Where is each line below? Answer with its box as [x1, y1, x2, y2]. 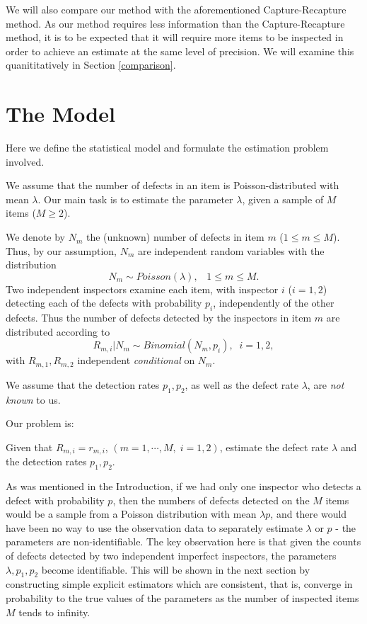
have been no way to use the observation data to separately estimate [6, 520, 303, 535]
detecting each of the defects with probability [6, 295, 202, 310]
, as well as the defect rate [185, 377, 298, 392]
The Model [6, 99, 115, 128]
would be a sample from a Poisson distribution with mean [6, 506, 257, 521]
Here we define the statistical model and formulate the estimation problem [6, 140, 329, 155]
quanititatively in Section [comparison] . [6, 57, 176, 72]
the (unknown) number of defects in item [86, 229, 264, 244]
